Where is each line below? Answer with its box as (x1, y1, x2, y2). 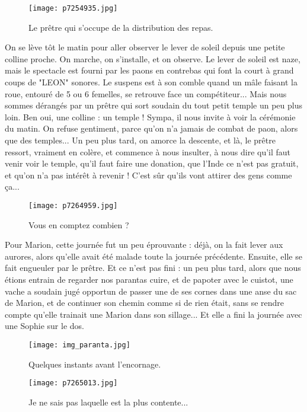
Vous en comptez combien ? (28, 218, 129, 231)
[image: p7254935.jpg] (28, 4, 118, 12)
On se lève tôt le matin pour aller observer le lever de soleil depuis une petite (5, 41, 285, 53)
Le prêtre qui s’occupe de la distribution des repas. (28, 21, 213, 33)
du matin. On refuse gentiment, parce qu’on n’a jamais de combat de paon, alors (5, 122, 298, 135)
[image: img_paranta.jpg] (28, 340, 130, 349)
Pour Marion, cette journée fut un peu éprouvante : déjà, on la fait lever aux (5, 238, 283, 251)
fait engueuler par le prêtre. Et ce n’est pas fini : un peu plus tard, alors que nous (5, 261, 301, 274)
